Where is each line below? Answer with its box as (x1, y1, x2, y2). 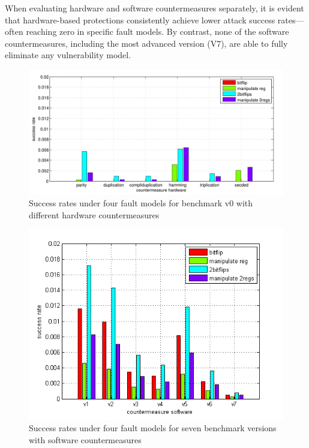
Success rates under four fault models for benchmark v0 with (29, 197, 253, 209)
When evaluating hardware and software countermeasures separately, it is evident (5, 2, 304, 14)
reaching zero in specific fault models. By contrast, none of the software (26, 25, 289, 38)
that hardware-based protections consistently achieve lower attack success (5, 13, 275, 26)
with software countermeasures (29, 434, 142, 446)
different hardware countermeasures (29, 208, 160, 221)
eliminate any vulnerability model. (5, 49, 131, 61)
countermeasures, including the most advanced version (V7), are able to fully (5, 37, 288, 49)
